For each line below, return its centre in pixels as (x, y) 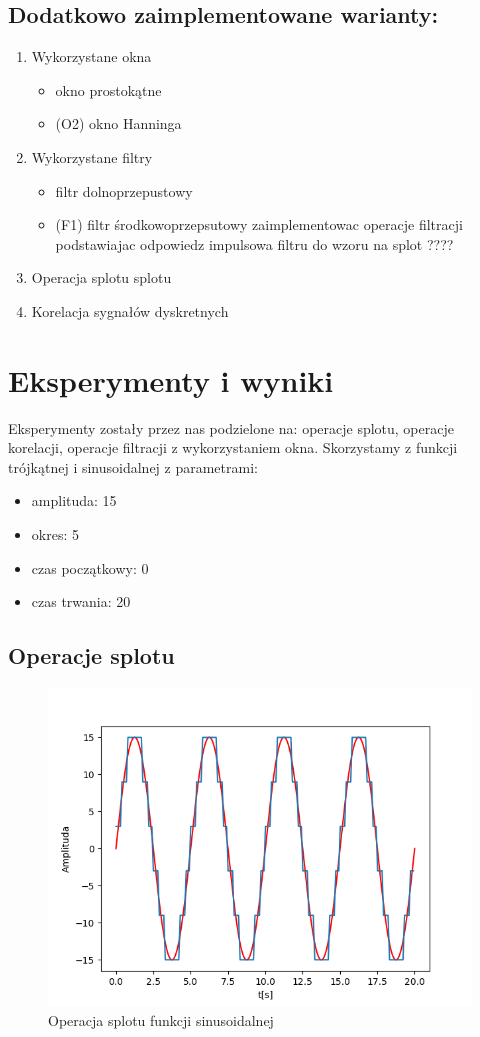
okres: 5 (55, 534)
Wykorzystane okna (91, 56)
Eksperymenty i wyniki (171, 379)
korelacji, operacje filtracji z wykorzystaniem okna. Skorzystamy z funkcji (233, 447)
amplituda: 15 (74, 500)
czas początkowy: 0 (90, 567)
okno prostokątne (108, 89)
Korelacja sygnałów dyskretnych (130, 310)
